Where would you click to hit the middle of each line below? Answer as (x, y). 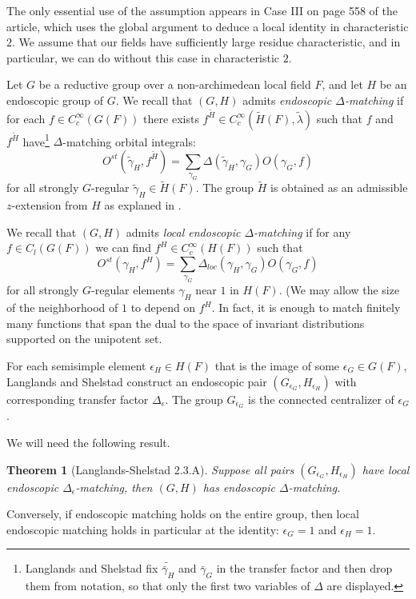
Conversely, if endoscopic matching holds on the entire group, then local (183, 514)
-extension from (50, 205)
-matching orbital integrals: (129, 141)
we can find (123, 248)
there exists (171, 118)
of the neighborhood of (62, 307)
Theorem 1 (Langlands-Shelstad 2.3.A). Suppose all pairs (150, 469)
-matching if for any (302, 232)
